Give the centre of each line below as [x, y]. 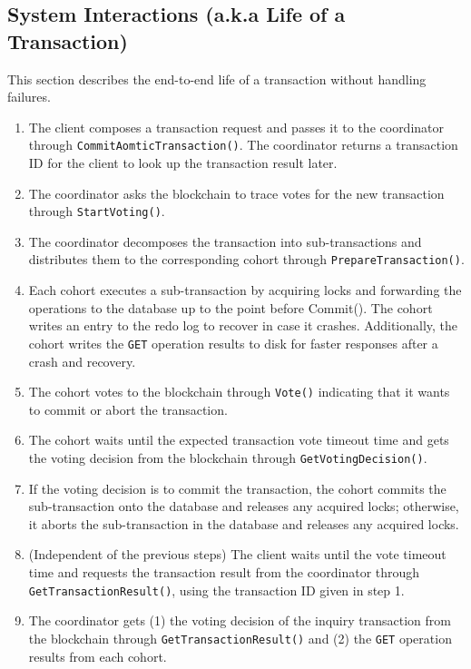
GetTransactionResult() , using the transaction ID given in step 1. [216, 590]
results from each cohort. [98, 656]
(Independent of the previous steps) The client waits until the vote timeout [237, 554]
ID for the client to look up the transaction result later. [183, 163]
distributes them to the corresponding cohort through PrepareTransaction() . [246, 259]
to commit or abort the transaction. [128, 409]
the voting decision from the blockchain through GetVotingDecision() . [228, 457]
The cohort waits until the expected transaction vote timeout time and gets [239, 440]
